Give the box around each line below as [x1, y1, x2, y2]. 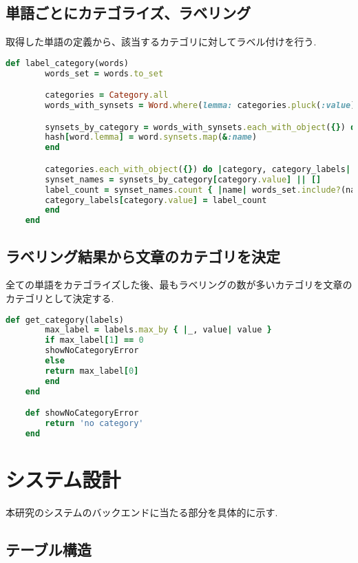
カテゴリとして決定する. [6, 290, 114, 305]
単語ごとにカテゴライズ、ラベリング [6, 2, 251, 23]
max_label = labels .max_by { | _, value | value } [45, 325, 272, 335]
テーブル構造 [6, 538, 92, 560]
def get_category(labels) [6, 315, 124, 325]
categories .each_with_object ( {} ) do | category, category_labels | [45, 164, 351, 174]
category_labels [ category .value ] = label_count [45, 195, 267, 205]
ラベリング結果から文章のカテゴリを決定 [6, 245, 280, 266]
